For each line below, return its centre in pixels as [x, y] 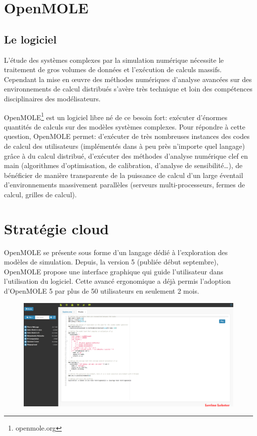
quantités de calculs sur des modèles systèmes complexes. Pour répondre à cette [125, 126]
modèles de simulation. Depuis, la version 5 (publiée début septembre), [111, 262]
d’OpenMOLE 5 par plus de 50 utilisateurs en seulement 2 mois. [102, 291]
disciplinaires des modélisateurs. [52, 98]
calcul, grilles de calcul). [41, 194]
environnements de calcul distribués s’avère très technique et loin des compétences [128, 89]
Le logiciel [30, 39]
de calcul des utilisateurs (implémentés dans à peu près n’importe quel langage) [125, 146]
